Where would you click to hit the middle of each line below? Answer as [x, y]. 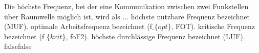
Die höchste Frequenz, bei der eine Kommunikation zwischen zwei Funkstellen [126, 6]
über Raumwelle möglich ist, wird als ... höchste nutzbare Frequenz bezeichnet [127, 16]
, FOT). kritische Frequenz [213, 26]
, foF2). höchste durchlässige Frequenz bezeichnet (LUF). [155, 36]
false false [18, 46]
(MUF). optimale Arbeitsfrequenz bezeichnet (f [78, 26]
